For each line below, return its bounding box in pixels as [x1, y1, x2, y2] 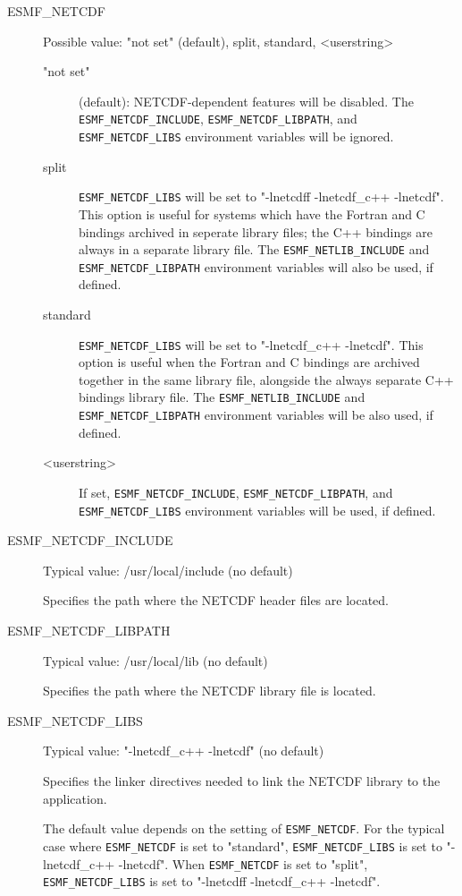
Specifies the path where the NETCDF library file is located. [43, 681, 376, 700]
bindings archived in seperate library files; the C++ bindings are [79, 222, 433, 241]
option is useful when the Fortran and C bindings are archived [79, 353, 420, 371]
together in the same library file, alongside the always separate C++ [79, 370, 454, 388]
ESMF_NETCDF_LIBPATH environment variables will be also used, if [79, 405, 433, 424]
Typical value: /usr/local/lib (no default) [43, 651, 268, 670]
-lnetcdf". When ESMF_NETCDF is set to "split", [118, 854, 368, 873]
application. [43, 789, 107, 807]
